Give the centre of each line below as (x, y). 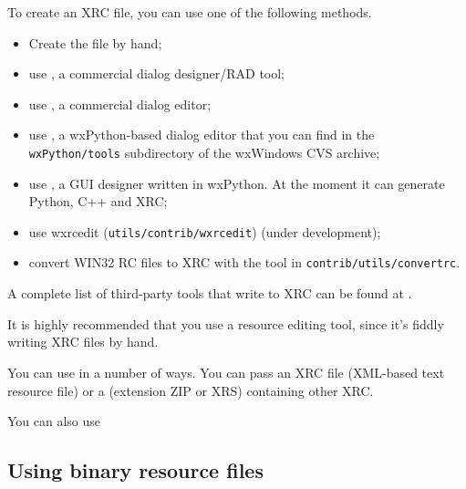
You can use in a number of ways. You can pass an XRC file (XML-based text (226, 372)
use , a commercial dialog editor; (120, 104)
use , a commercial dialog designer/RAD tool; (157, 73)
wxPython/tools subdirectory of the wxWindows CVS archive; (204, 152)
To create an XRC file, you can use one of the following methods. (190, 12)
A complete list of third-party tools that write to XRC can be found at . (210, 293)
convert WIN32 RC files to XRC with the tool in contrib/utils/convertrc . (244, 262)
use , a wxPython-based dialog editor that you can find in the (202, 135)
